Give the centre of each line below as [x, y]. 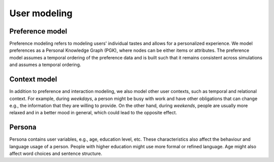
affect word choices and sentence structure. [56, 153]
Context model [33, 79]
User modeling [41, 13]
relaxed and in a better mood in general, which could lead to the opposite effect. [93, 113]
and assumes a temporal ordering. [45, 65]
